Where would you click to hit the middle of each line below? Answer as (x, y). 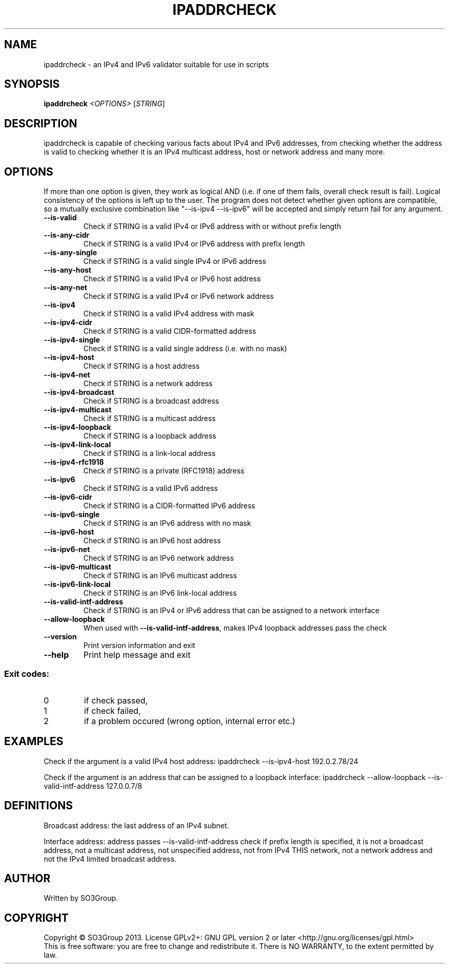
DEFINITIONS (38, 806)
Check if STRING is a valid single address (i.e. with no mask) (185, 349)
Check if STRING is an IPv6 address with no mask (167, 523)
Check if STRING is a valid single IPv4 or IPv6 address (175, 261)
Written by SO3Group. (81, 898)
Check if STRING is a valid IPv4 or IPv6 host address (172, 279)
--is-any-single (70, 253)
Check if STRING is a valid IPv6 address (150, 488)
